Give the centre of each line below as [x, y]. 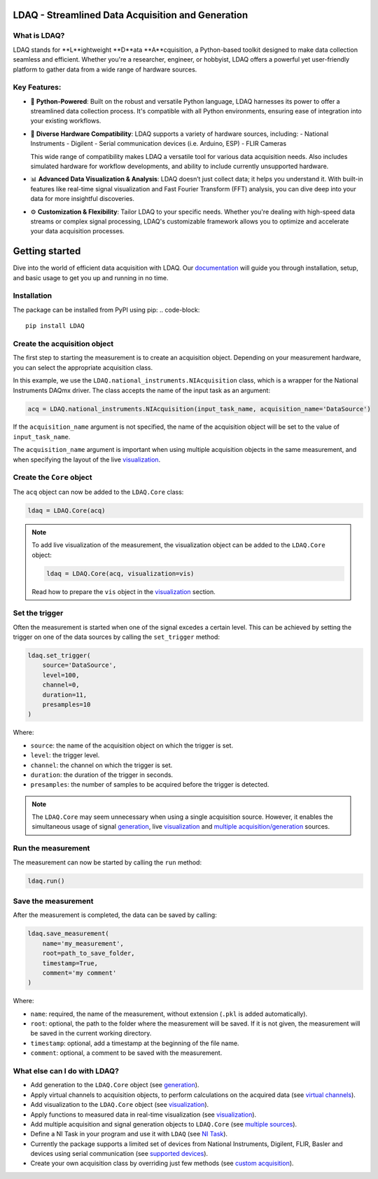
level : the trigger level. [65, 755]
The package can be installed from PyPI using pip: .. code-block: [106, 310]
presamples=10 [66, 704]
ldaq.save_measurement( [69, 934]
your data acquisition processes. [78, 231]
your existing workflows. [66, 121]
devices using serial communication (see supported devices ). [119, 1154]
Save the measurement [53, 901]
